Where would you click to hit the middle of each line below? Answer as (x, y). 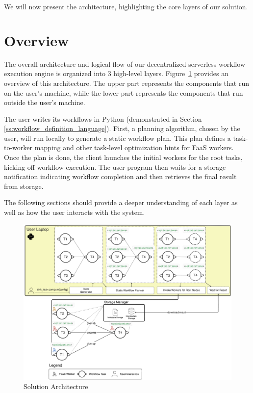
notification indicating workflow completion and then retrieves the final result (120, 176)
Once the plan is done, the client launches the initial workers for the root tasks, (123, 157)
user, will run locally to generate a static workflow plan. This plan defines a (117, 138)
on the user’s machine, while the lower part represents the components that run (124, 92)
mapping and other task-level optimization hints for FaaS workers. (134, 147)
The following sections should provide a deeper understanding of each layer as (121, 202)
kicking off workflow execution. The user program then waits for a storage (115, 167)
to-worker (18, 147)
